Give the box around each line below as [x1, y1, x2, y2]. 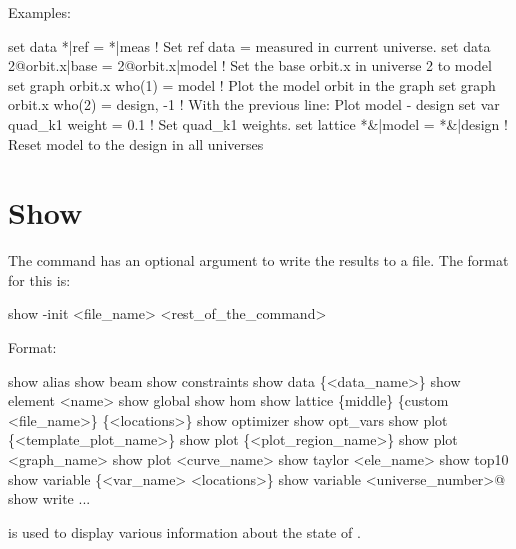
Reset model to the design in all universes [8, 133, 264, 154]
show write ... [8, 488, 91, 509]
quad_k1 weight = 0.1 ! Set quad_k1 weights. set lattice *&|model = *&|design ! [8, 113, 508, 134]
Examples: [8, 2, 71, 22]
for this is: [8, 269, 71, 290]
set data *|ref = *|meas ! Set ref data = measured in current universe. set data [8, 35, 491, 56]
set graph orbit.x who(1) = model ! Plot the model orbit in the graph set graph [8, 74, 496, 95]
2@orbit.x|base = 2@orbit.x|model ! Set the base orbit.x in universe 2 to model [8, 55, 492, 76]
